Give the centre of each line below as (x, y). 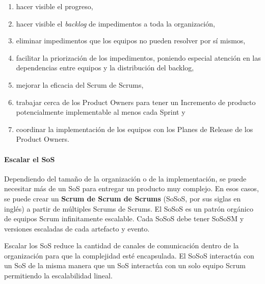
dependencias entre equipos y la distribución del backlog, (105, 68)
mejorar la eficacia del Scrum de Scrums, (80, 84)
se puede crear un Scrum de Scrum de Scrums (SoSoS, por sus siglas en (123, 198)
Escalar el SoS (30, 159)
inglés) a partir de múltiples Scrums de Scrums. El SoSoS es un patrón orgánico (129, 208)
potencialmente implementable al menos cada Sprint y (101, 112)
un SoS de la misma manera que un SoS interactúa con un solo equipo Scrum (125, 265)
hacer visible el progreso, (55, 6)
